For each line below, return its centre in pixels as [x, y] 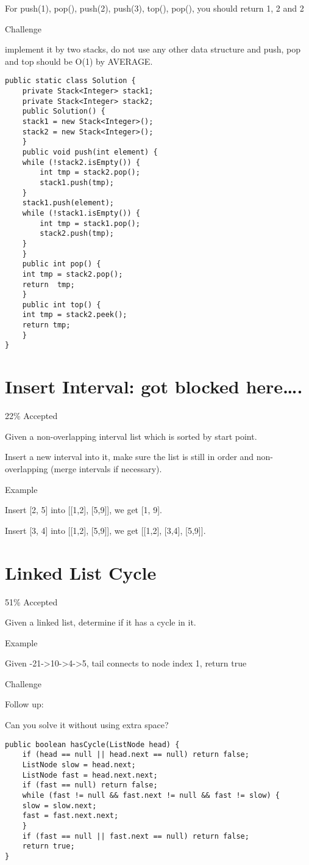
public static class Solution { [70, 81]
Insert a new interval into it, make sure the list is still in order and [130, 457]
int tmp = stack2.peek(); [75, 315]
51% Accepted [31, 601]
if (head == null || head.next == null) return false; [136, 755]
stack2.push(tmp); [77, 234]
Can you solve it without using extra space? [87, 725]
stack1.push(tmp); [77, 182]
